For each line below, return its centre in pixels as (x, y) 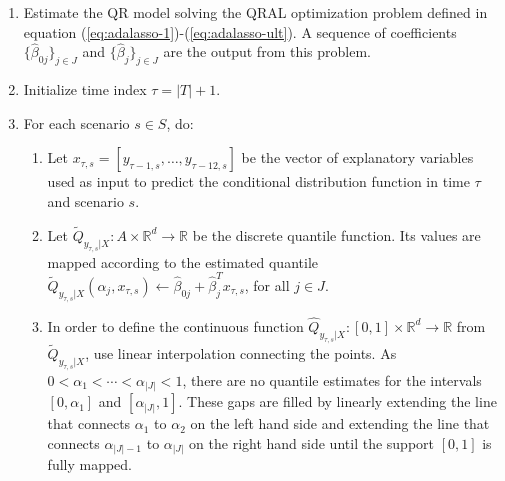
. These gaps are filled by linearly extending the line (337, 401)
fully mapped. (90, 464)
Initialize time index (85, 89)
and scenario (85, 200)
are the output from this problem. (267, 51)
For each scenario (76, 122)
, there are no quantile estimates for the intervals (332, 379)
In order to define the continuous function (175, 325)
